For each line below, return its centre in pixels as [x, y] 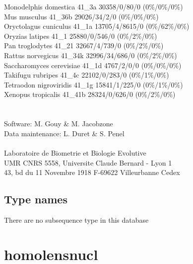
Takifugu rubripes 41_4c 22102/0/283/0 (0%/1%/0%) [87, 75]
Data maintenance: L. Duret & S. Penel [64, 133]
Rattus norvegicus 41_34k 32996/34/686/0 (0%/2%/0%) [91, 55]
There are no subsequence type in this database [76, 220]
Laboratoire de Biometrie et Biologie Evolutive [75, 152]
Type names [36, 199]
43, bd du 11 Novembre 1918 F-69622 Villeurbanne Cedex [92, 172]
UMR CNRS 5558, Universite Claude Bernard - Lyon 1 [88, 162]
